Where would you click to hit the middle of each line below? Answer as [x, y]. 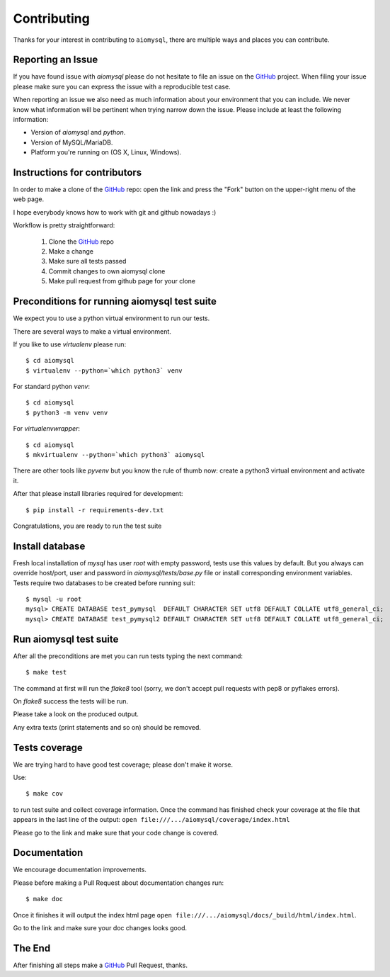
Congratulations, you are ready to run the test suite [87, 526]
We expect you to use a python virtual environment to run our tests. [111, 318]
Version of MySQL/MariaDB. [72, 142]
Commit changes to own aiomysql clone [107, 271]
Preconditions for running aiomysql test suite [115, 301]
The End [32, 948]
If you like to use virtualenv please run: [70, 344]
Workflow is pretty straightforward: [64, 225]
